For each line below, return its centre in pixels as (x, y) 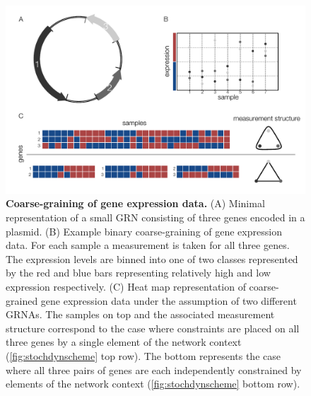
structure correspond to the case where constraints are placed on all (153, 328)
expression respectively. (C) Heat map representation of (126, 286)
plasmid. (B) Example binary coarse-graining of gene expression (144, 231)
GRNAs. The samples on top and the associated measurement (140, 314)
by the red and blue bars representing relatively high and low (138, 273)
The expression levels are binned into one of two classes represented (152, 258)
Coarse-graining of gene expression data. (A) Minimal (135, 203)
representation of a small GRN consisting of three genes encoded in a (155, 217)
